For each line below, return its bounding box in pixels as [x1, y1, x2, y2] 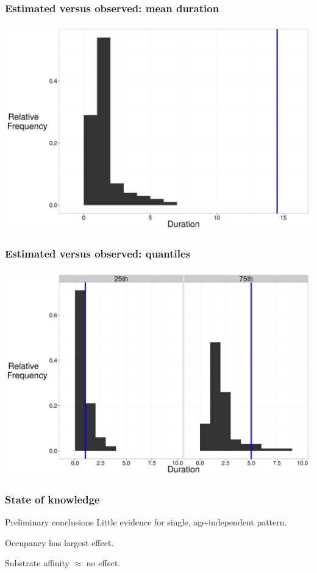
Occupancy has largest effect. [5, 536, 114, 549]
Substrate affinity [5, 557, 69, 569]
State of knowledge [5, 491, 100, 506]
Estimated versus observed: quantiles [5, 246, 191, 261]
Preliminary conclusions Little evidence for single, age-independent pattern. [5, 516, 287, 528]
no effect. [86, 557, 121, 569]
